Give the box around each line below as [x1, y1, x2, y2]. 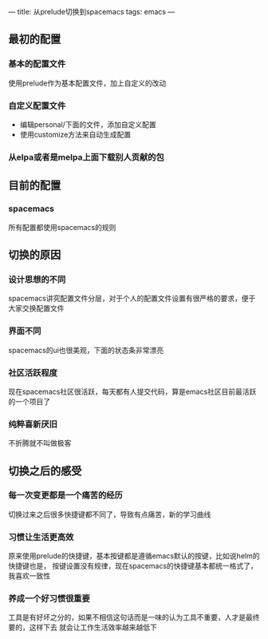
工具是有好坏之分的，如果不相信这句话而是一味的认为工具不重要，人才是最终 [8, 613, 260, 622]
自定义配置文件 [8, 100, 66, 111]
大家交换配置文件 [8, 304, 65, 313]
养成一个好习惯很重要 [8, 593, 90, 605]
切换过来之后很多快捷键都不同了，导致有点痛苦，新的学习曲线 [8, 510, 211, 519]
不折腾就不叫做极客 [8, 439, 72, 448]
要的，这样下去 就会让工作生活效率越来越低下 [8, 622, 157, 633]
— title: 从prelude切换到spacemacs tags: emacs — [8, 7, 175, 16]
